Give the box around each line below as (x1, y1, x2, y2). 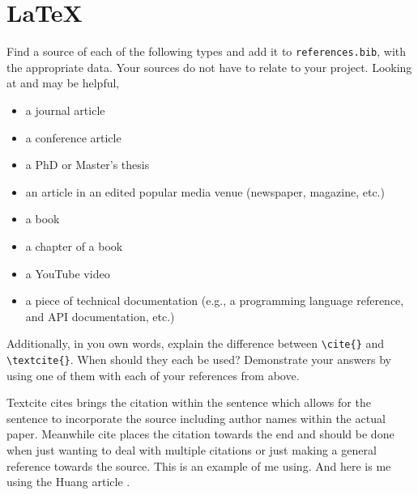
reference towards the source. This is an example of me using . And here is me (6, 457, 391, 474)
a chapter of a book (25, 237, 123, 254)
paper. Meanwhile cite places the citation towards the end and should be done (6, 425, 395, 442)
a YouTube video (25, 264, 110, 281)
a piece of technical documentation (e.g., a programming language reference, (25, 292, 404, 309)
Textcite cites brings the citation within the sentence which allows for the (6, 394, 371, 411)
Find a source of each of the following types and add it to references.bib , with (6, 43, 407, 60)
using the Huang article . (6, 473, 130, 490)
